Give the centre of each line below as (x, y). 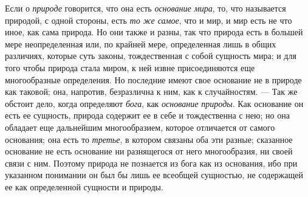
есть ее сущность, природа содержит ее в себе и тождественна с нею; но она (147, 115)
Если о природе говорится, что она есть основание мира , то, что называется (145, 8)
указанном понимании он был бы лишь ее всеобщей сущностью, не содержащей (154, 175)
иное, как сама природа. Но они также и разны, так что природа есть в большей (154, 32)
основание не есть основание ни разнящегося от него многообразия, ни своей (149, 151)
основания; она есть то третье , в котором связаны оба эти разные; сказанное (149, 139)
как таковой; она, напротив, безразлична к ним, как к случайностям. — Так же (151, 92)
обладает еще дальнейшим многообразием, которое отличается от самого (140, 127)
